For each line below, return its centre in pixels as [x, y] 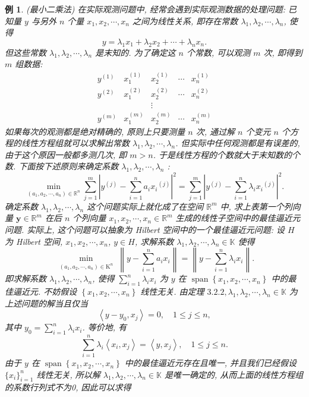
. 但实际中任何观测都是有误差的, [238, 143]
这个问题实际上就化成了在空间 [145, 206]
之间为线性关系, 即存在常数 [185, 21]
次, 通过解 [215, 131]
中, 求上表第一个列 [256, 206]
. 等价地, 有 [105, 327]
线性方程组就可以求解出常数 [75, 143]
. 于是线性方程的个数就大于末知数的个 [226, 154]
